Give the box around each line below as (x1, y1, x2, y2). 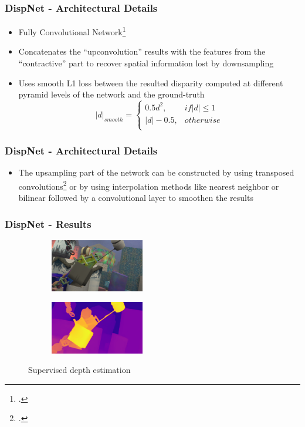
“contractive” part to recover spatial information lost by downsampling (18, 57, 274, 69)
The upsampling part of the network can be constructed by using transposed (18, 166, 294, 179)
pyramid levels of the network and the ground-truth (18, 88, 205, 100)
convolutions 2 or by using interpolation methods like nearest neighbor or (18, 178, 279, 192)
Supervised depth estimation (28, 364, 131, 376)
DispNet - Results (5, 216, 91, 231)
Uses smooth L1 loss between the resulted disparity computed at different (18, 76, 283, 89)
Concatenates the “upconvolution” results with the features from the (18, 45, 266, 58)
